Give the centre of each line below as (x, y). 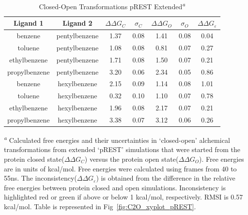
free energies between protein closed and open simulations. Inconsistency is (115, 187)
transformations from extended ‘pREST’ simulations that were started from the (122, 149)
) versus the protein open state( (132, 159)
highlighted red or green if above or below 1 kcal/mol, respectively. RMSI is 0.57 (124, 197)
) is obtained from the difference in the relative (166, 178)
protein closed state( (34, 159)
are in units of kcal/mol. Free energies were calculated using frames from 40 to (120, 168)
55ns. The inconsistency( (40, 178)
